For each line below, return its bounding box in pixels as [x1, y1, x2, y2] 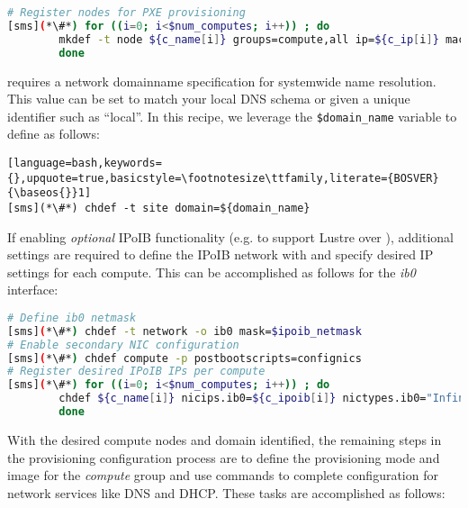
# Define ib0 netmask [7, 311, 137, 324]
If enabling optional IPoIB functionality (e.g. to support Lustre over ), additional [7, 227, 454, 246]
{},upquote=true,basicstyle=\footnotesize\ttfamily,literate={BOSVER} [7, 171, 439, 185]
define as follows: [7, 124, 100, 143]
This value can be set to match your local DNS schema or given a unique [7, 89, 410, 108]
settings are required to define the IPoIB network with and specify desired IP [7, 245, 434, 264]
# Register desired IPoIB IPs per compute [7, 365, 265, 378]
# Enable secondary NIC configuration [7, 338, 239, 351]
